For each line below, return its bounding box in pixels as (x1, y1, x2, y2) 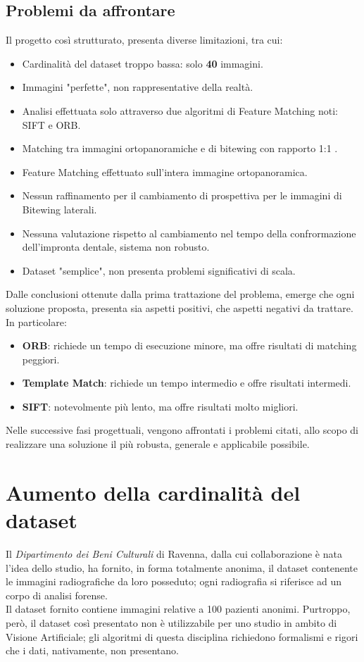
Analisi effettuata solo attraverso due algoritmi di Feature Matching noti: (22, 103, 339, 118)
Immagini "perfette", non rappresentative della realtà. (22, 80, 253, 94)
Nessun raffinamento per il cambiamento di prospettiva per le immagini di (22, 188, 342, 203)
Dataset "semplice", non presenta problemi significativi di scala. (22, 263, 296, 277)
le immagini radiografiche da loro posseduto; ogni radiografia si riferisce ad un (6, 574, 342, 589)
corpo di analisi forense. (6, 587, 108, 602)
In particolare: (6, 314, 67, 329)
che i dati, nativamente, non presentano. (6, 643, 179, 658)
